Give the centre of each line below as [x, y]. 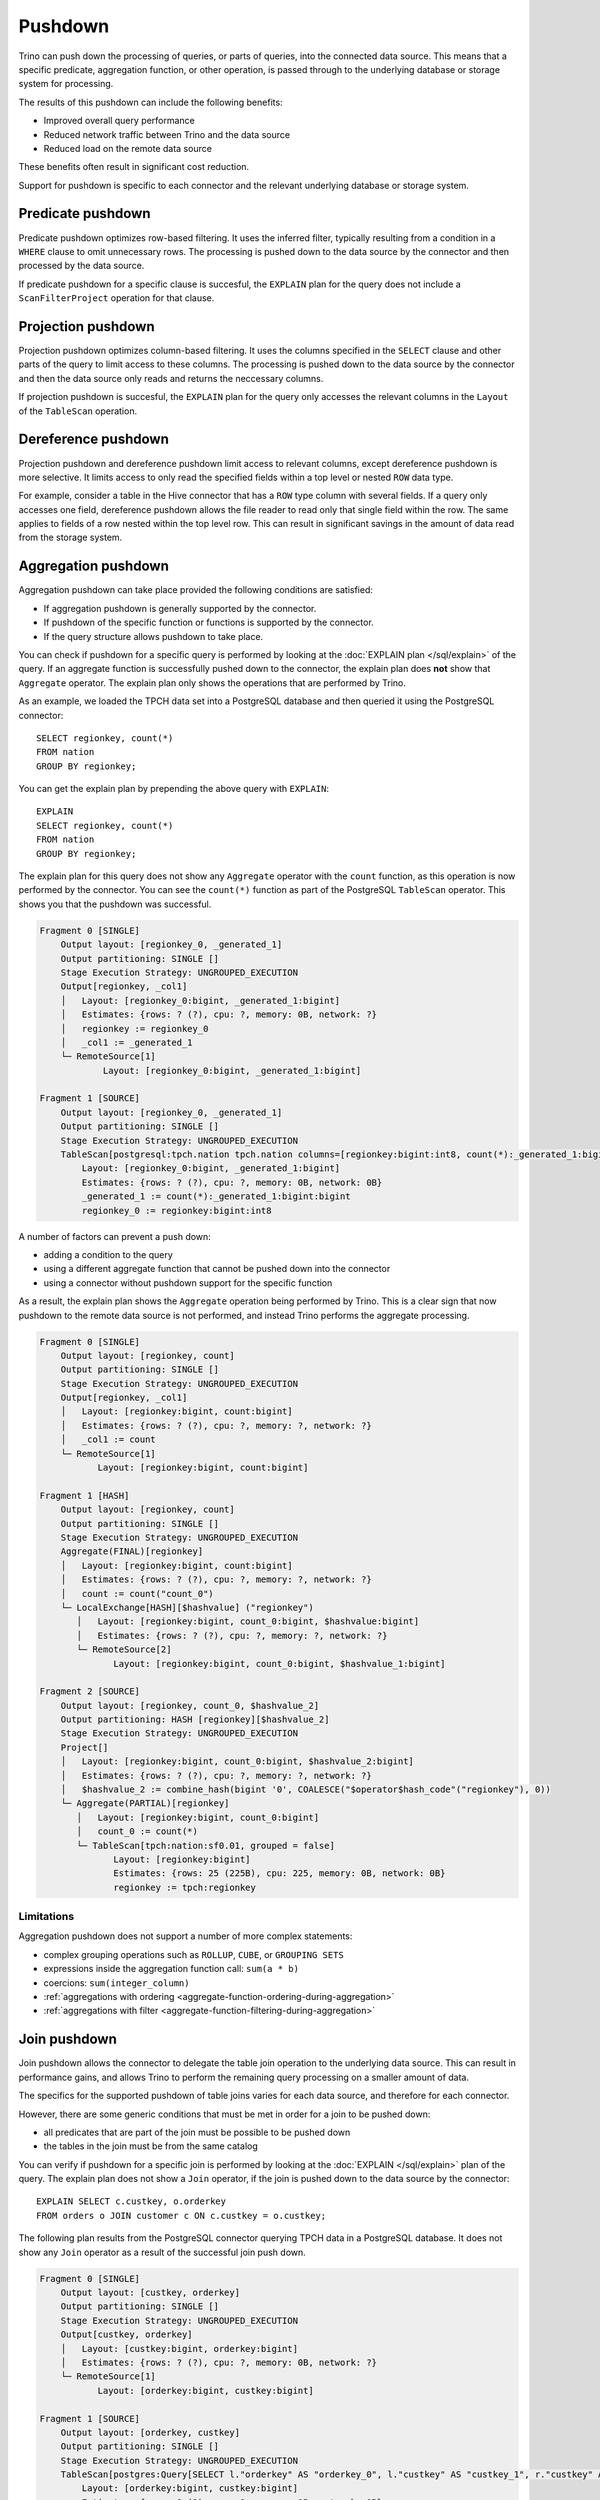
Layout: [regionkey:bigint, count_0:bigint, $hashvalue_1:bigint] [279, 1663]
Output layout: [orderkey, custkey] [150, 2432]
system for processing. [66, 84]
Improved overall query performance [119, 121]
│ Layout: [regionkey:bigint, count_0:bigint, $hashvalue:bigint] [248, 1621]
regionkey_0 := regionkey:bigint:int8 [176, 1210]
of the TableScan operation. [78, 411]
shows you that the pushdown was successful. [115, 904]
